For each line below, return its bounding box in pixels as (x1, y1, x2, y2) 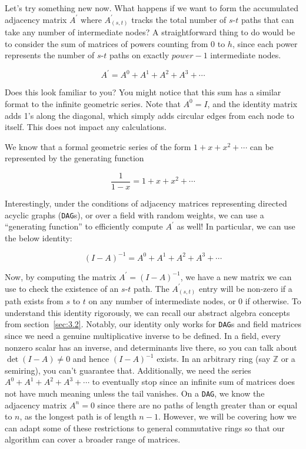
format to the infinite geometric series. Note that (5, 97, 181, 109)
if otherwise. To (245, 295, 301, 307)
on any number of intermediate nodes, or (88, 295, 236, 307)
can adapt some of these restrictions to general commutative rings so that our (5, 421, 285, 434)
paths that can (241, 13, 294, 25)
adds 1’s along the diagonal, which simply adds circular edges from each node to (5, 109, 294, 121)
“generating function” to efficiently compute (5, 220, 163, 232)
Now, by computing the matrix (5, 270, 117, 282)
